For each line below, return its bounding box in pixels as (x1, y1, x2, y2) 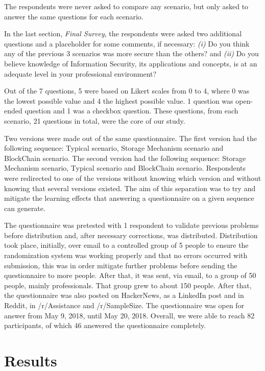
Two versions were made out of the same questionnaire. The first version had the (4, 132, 257, 143)
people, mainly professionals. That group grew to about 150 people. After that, (4, 280, 252, 290)
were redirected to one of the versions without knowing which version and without (4, 172, 261, 183)
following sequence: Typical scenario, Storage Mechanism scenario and (4, 143, 224, 153)
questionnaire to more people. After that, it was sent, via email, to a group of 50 (4, 270, 256, 281)
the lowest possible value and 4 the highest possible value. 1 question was (4, 95, 233, 106)
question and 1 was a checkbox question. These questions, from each (25, 105, 238, 116)
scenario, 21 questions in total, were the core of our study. (4, 115, 185, 126)
